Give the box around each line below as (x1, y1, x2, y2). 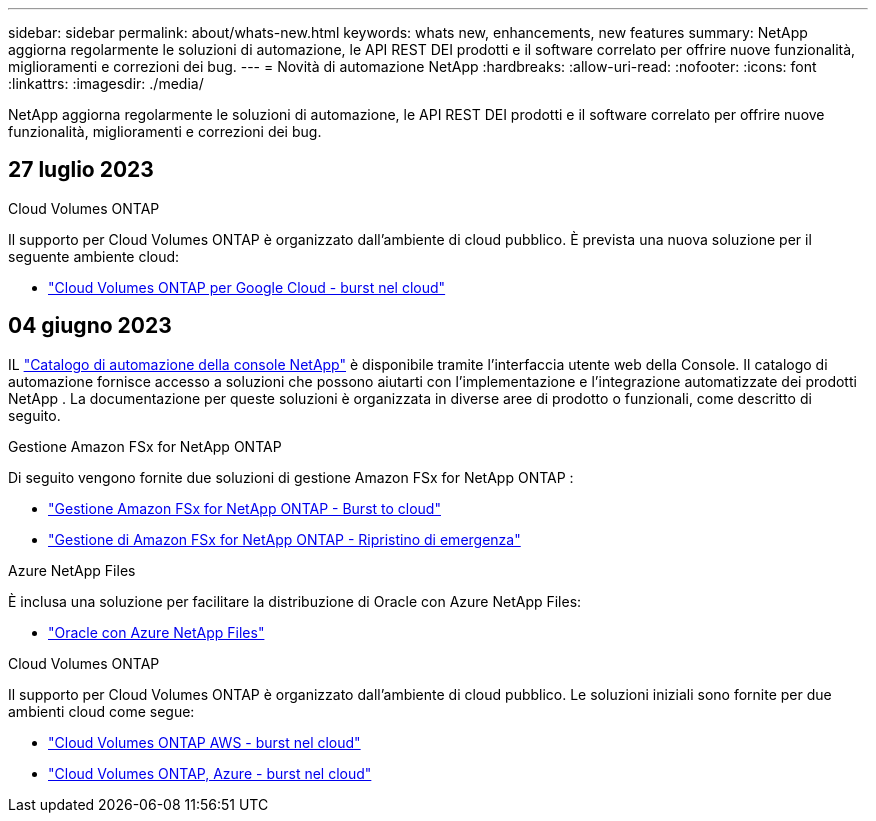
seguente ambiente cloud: (8, 247, 180, 265)
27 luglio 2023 (8, 157, 154, 183)
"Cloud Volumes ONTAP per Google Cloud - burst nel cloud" (48, 278, 446, 296)
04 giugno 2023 (8, 313, 172, 339)
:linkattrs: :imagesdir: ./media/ (8, 75, 204, 92)
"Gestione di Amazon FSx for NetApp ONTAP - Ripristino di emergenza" (48, 530, 521, 548)
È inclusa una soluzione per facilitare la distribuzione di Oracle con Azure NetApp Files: (8, 592, 582, 610)
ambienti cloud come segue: (8, 702, 195, 720)
